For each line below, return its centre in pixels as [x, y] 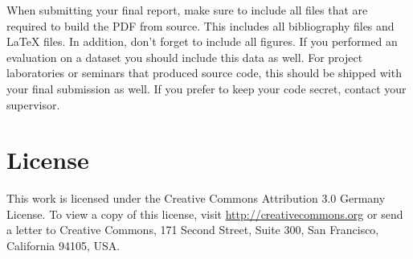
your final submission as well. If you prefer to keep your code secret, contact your [206, 88]
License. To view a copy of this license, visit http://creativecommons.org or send [205, 214]
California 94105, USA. [63, 246]
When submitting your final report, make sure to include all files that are [187, 10]
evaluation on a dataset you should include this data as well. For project [185, 57]
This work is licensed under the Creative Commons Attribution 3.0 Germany [196, 198]
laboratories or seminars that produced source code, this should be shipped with [204, 73]
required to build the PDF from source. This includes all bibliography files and [200, 25]
